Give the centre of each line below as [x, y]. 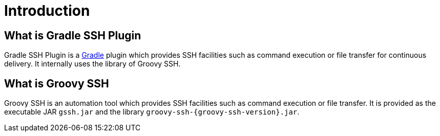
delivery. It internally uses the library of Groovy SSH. [92, 64]
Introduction [47, 11]
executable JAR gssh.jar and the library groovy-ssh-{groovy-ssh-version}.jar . [152, 112]
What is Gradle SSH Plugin [73, 35]
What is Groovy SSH [57, 83]
